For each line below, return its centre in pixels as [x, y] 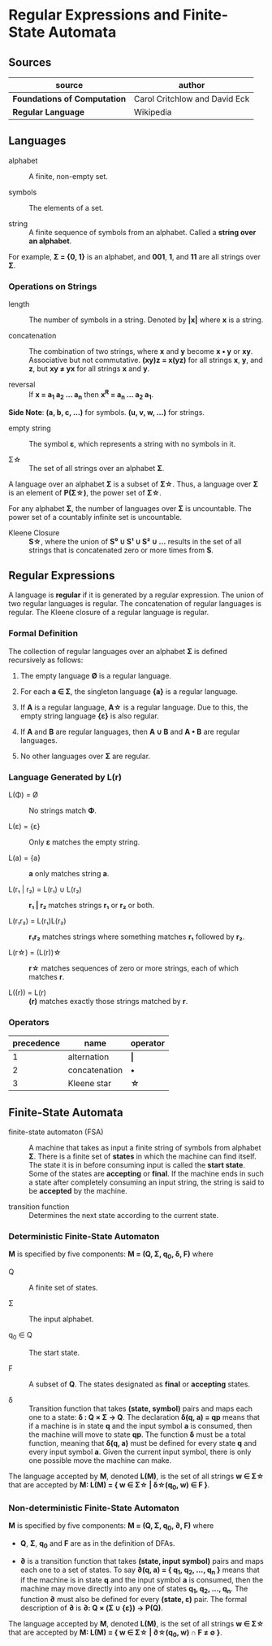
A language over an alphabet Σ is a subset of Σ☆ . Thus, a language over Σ [133, 484]
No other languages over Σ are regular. [85, 756]
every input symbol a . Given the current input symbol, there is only [140, 1452]
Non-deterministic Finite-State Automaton [94, 1508]
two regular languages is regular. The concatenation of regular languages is [135, 604]
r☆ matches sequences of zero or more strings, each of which [134, 968]
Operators [29, 1022]
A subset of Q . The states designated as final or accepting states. [139, 1384]
